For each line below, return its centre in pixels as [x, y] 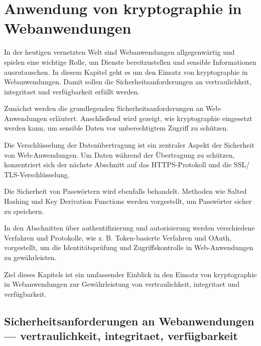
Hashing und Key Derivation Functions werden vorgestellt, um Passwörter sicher [128, 201]
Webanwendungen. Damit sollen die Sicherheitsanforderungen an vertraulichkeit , [128, 82]
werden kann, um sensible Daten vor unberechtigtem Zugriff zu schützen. [116, 128]
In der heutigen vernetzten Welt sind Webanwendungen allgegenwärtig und [119, 52]
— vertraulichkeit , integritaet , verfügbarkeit [121, 336]
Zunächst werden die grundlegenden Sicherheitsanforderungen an [104, 108]
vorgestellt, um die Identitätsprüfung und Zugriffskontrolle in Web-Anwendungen [129, 247]
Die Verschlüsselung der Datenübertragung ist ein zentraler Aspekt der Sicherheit [129, 145]
